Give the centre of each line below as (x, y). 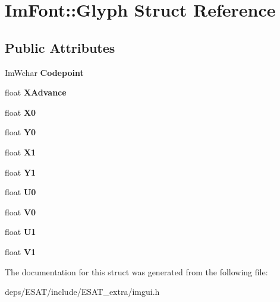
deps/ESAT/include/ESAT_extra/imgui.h (82, 292)
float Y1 (21, 172)
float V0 (21, 212)
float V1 (21, 251)
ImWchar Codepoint (44, 72)
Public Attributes (60, 47)
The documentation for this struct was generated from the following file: (136, 271)
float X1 (21, 152)
